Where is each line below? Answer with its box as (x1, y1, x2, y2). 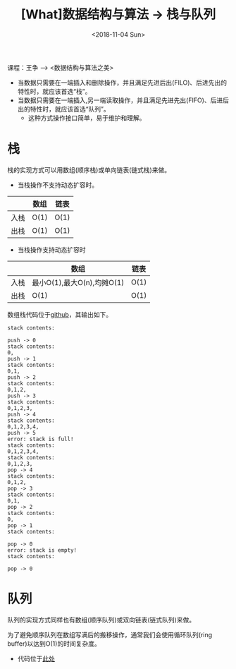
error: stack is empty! (7, 546, 77, 554)
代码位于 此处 (17, 654, 55, 663)
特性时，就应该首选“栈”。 (17, 87, 92, 95)
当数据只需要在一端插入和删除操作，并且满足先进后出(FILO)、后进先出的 (17, 78, 228, 87)
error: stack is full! (7, 435, 74, 442)
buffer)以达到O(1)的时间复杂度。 (7, 639, 101, 648)
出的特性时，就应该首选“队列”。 (17, 104, 111, 113)
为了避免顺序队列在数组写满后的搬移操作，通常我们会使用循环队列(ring (7, 630, 213, 639)
